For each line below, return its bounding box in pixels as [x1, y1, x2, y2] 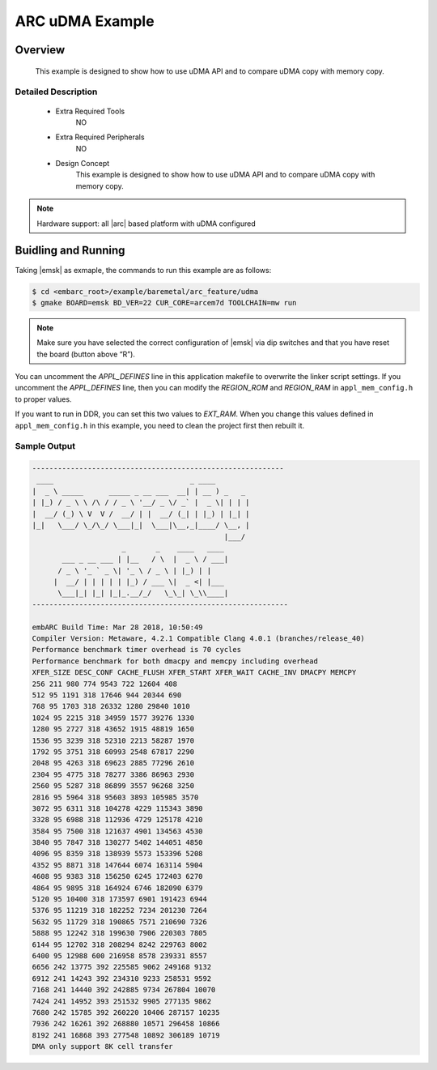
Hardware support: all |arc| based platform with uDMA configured [36, 219, 256, 228]
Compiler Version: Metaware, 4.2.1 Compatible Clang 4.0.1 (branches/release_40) [32, 634, 366, 643]
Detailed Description [15, 86, 98, 97]
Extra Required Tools [55, 106, 125, 116]
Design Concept [55, 159, 110, 168]
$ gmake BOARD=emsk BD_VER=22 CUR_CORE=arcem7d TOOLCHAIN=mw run [32, 298, 297, 307]
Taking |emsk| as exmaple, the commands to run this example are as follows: [15, 265, 272, 275]
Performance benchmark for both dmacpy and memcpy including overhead [32, 656, 319, 666]
